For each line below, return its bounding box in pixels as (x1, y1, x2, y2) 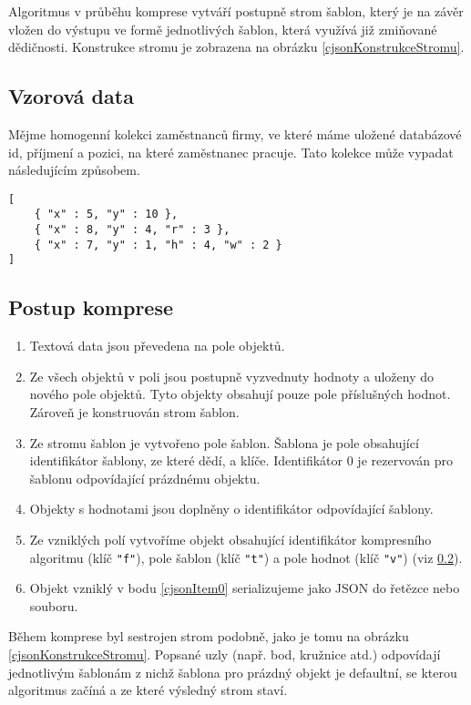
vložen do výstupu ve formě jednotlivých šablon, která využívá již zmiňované (8, 19, 437, 38)
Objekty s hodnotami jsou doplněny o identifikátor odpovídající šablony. (29, 499, 434, 518)
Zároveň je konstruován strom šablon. (29, 403, 240, 422)
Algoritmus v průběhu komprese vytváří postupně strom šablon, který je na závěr (8, 2, 464, 20)
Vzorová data (8, 82, 134, 110)
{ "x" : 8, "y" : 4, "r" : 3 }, (34, 223, 230, 237)
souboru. (29, 596, 78, 615)
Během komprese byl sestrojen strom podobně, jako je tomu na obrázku (8, 627, 409, 646)
